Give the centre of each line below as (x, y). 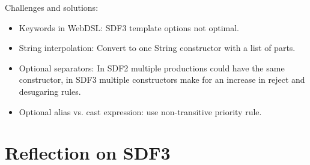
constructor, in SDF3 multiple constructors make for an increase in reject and (162, 79)
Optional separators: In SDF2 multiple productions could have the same (152, 67)
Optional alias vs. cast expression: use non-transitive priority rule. (140, 111)
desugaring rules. (50, 91)
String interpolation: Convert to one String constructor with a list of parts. (157, 48)
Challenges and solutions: (52, 7)
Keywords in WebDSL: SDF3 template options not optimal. (129, 27)
